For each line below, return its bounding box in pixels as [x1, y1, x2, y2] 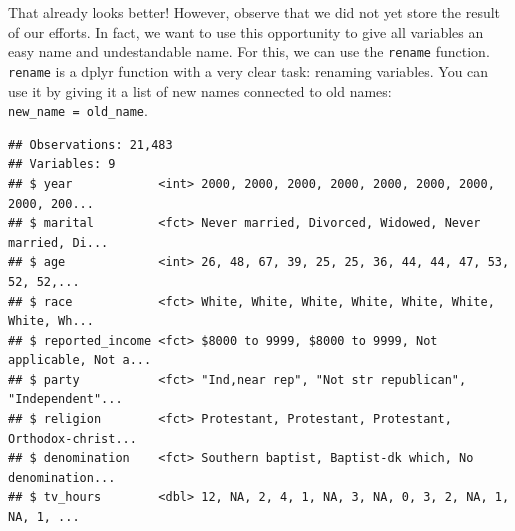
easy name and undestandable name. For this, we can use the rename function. [8, 41, 490, 62]
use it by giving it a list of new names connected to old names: [8, 80, 392, 101]
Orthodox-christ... [8, 431, 137, 446]
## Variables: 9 [8, 157, 116, 172]
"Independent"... [8, 392, 123, 407]
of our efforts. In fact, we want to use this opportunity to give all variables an [8, 21, 484, 42]
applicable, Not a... [8, 353, 152, 368]
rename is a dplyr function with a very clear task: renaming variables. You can [8, 60, 489, 81]
